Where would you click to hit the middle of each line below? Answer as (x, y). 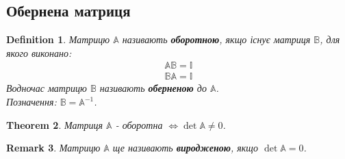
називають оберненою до (153, 88)
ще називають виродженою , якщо (186, 148)
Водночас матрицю (47, 88)
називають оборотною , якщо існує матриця (216, 39)
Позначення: (31, 102)
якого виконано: (39, 52)
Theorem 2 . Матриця (55, 124)
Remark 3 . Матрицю (53, 148)
